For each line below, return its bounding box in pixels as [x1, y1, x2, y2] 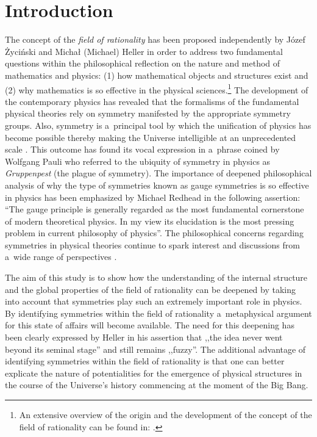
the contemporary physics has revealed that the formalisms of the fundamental [5, 95, 299, 107]
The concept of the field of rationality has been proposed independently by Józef [5, 33, 305, 46]
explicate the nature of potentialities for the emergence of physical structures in [5, 366, 302, 379]
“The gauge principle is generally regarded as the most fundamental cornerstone [5, 203, 304, 215]
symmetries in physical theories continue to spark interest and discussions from [5, 238, 300, 251]
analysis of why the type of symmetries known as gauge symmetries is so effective [5, 178, 309, 191]
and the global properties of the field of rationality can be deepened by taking [5, 283, 296, 295]
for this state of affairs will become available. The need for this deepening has [5, 319, 294, 331]
